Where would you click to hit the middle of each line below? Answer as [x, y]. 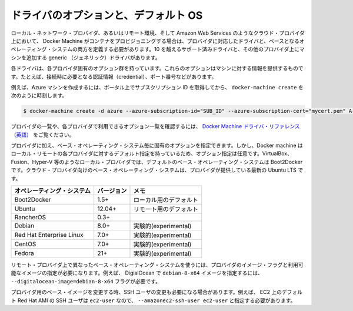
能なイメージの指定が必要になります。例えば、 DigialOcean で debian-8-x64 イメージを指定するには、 [137, 273]
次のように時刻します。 [39, 96]
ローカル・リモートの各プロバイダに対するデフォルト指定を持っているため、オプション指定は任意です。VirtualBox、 [151, 153]
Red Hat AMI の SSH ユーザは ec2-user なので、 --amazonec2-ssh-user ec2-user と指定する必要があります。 [156, 300]
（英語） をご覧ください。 [43, 135]
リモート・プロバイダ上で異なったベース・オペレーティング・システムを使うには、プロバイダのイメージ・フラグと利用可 [157, 265]
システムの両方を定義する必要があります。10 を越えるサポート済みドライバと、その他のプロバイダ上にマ [178, 49]
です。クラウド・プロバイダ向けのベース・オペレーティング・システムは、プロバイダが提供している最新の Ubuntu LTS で [157, 170]
